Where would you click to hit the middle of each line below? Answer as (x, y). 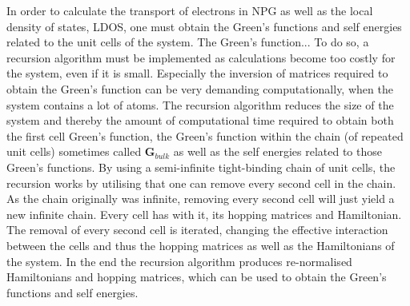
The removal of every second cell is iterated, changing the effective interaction (197, 230)
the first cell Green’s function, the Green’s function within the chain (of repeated (205, 135)
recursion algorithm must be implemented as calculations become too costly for (201, 57)
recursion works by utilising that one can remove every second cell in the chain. (201, 183)
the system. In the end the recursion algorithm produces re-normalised (179, 261)
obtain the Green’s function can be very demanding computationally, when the (200, 88)
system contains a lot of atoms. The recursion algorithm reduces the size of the (200, 104)
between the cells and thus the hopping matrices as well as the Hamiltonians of (201, 245)
